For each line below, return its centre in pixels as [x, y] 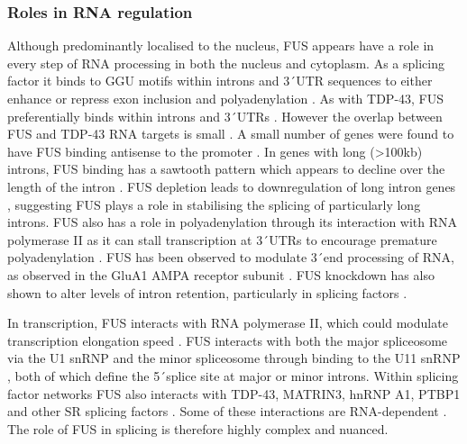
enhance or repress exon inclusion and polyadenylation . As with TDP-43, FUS [226, 98]
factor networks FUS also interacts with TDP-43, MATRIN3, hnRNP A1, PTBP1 [234, 393]
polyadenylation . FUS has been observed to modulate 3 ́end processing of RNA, [231, 257]
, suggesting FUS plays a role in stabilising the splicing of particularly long [214, 204]
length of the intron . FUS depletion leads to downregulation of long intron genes [232, 186]
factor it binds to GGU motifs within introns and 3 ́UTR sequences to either [220, 81]
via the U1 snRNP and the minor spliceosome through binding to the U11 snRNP [234, 358]
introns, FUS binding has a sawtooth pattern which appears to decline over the [226, 169]
